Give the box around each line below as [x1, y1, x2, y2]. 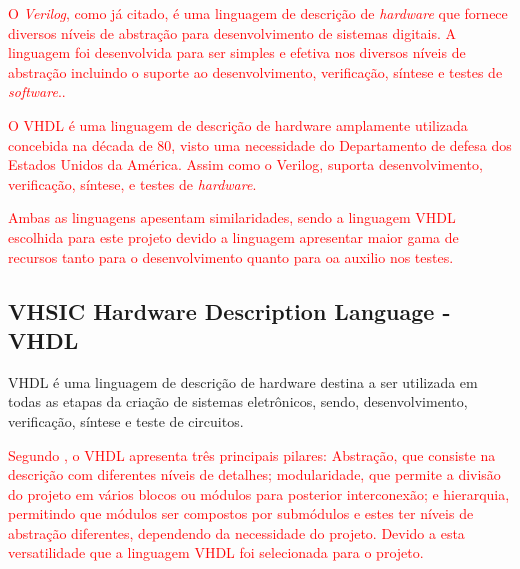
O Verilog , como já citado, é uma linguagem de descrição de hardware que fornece [8, 3, 508, 23]
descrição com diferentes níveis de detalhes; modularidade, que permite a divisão [8, 464, 501, 485]
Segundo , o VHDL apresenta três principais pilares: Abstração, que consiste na [8, 444, 496, 465]
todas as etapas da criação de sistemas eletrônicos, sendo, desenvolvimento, [8, 391, 468, 412]
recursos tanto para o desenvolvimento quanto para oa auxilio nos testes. [8, 246, 454, 267]
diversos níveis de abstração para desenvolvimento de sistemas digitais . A [8, 22, 456, 43]
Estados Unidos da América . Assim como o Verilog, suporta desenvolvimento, [8, 154, 483, 175]
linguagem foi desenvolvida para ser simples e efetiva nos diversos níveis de [8, 42, 466, 63]
